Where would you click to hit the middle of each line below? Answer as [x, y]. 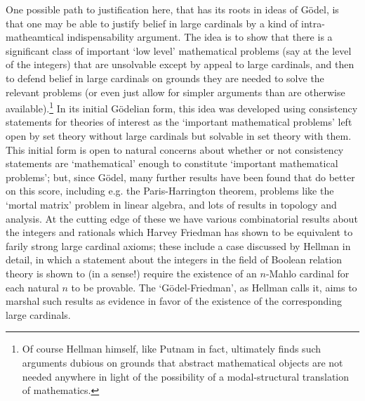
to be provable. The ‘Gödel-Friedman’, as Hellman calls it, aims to [214, 287]
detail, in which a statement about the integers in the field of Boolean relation [174, 259]
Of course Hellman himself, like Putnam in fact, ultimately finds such [172, 349]
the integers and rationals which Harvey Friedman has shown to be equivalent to [179, 232]
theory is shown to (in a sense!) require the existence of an [131, 273]
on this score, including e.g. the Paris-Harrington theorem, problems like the [170, 191]
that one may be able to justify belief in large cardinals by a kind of [152, 23]
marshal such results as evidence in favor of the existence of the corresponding [174, 301]
